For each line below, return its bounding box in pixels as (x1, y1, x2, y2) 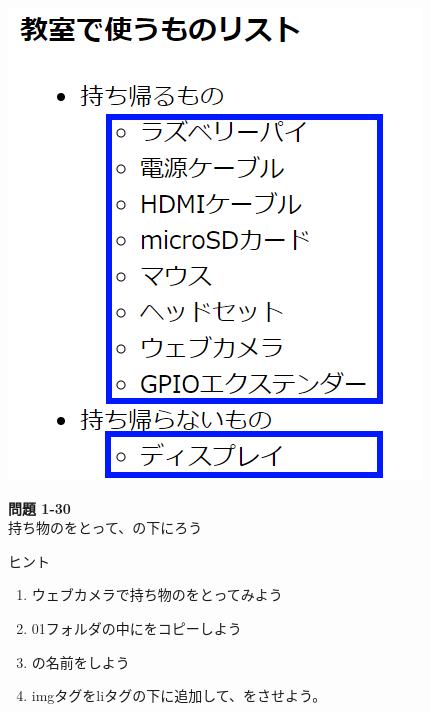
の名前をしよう (31, 651, 130, 672)
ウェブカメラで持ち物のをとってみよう (31, 584, 283, 605)
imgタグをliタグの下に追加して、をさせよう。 (31, 685, 327, 706)
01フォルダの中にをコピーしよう (31, 617, 242, 638)
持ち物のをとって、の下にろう (8, 517, 203, 538)
